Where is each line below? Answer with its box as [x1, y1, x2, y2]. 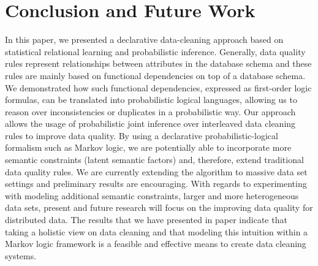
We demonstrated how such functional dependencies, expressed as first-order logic [5, 81, 312, 94]
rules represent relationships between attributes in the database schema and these [5, 57, 312, 70]
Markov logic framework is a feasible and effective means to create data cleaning [5, 237, 306, 250]
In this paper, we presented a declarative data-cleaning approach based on [5, 33, 284, 46]
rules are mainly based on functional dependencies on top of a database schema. [5, 69, 306, 82]
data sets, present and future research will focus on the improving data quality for [5, 201, 313, 214]
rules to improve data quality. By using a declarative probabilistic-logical [5, 129, 278, 142]
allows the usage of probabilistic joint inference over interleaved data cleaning [5, 117, 296, 130]
